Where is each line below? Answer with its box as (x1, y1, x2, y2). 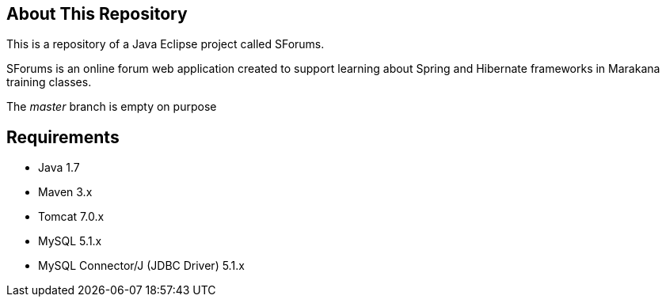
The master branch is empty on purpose (6, 100, 217, 114)
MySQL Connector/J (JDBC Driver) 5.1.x (38, 259, 245, 273)
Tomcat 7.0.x (38, 210, 105, 224)
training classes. (6, 75, 92, 89)
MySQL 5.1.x (38, 234, 102, 248)
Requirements (6, 127, 120, 147)
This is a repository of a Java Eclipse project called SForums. (6, 37, 325, 51)
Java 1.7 (38, 161, 80, 175)
